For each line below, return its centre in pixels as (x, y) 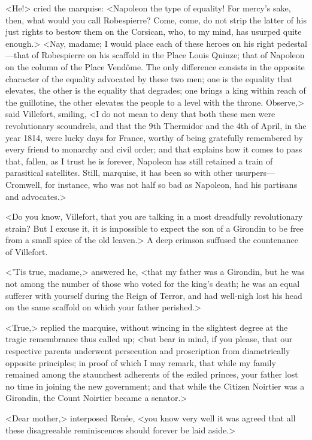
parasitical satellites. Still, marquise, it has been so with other (119, 173)
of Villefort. (27, 251)
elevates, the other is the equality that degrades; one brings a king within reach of (156, 90)
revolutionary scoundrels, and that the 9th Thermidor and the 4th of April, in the (156, 125)
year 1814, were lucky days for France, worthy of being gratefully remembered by (154, 137)
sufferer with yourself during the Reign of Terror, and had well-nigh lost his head (154, 295)
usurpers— (255, 173)
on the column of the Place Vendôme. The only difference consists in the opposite (155, 66)
